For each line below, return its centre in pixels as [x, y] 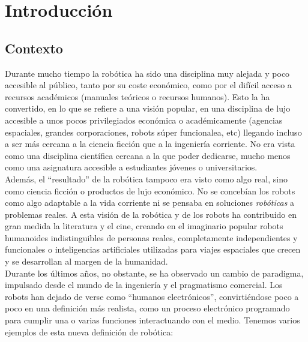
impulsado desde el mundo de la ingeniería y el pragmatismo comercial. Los [144, 285]
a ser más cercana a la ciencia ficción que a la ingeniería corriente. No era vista [150, 144]
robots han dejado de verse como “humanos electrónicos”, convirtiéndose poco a [152, 296]
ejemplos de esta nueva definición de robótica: [89, 331]
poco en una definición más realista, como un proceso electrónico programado [147, 308]
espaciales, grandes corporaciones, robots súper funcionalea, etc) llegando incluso [153, 132]
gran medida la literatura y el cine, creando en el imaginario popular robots [144, 226]
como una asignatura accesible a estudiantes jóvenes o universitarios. [131, 167]
